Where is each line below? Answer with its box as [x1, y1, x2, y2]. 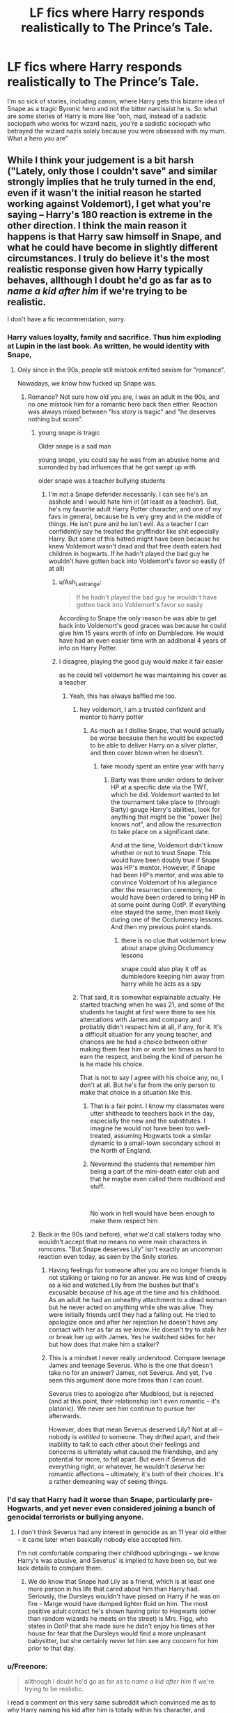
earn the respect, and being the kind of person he [79, 1052, 223, 1060]
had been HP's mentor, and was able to [110, 870, 224, 879]
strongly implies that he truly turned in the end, [7, 176, 216, 188]
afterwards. [48, 1411, 82, 1420]
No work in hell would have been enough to [90, 1209, 214, 1217]
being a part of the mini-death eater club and [90, 1167, 219, 1175]
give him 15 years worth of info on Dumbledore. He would [58, 629, 224, 637]
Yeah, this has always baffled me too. [69, 692, 177, 700]
